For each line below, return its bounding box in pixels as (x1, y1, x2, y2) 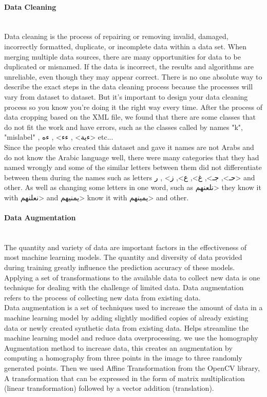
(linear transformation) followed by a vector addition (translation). (4, 383, 214, 393)
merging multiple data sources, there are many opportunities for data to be (4, 51, 241, 62)
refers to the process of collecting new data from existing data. (4, 292, 201, 303)
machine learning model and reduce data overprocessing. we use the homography (4, 332, 258, 343)
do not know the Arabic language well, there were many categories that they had (4, 152, 259, 162)
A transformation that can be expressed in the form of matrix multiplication (4, 372, 245, 383)
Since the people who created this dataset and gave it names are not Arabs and (4, 141, 254, 152)
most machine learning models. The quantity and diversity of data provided (4, 252, 242, 262)
